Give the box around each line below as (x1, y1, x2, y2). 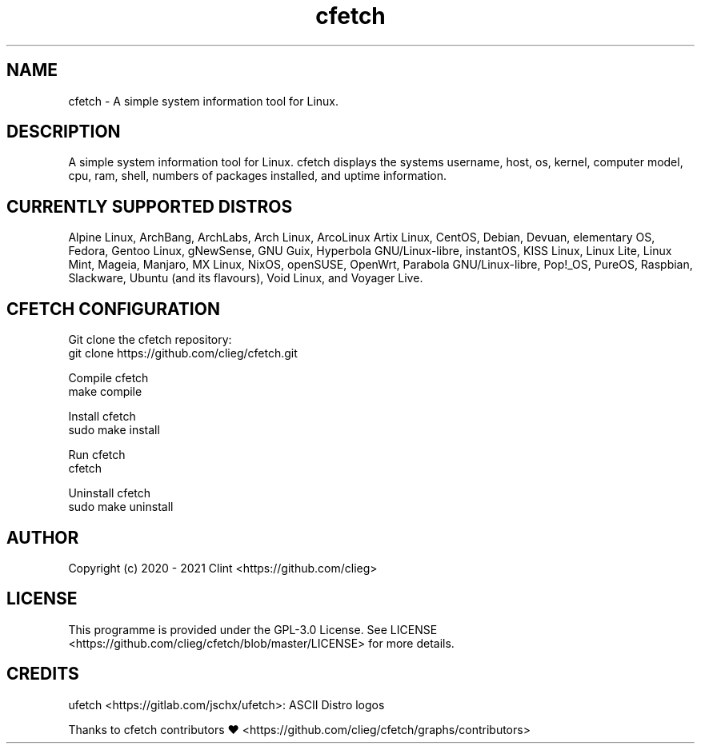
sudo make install (68, 423, 160, 437)
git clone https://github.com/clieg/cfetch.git (68, 346, 298, 361)
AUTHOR (6, 527, 79, 548)
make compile (68, 385, 142, 399)
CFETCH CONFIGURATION (6, 298, 220, 319)
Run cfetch (68, 448, 126, 462)
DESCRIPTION (6, 122, 121, 142)
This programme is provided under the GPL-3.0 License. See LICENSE (68, 622, 438, 636)
